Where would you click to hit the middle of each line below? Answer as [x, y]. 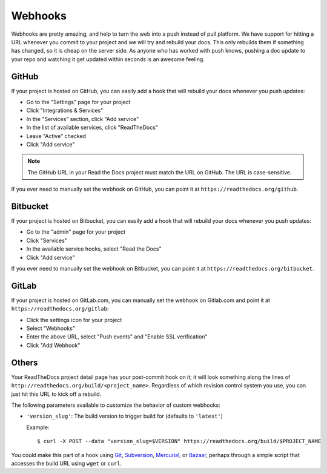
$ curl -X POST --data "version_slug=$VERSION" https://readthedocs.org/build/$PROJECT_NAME [179, 441]
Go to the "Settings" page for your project [78, 102]
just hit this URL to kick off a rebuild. [56, 394]
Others [25, 362]
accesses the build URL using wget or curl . [67, 463]
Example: [38, 427]
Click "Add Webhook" [53, 345]
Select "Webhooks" [51, 328]
